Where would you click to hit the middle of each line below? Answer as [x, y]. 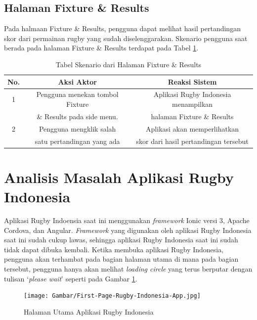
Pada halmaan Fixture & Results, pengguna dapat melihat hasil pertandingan [122, 28]
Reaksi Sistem [192, 81]
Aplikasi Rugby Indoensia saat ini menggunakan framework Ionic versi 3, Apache [127, 220]
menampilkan [193, 104]
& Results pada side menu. [77, 116]
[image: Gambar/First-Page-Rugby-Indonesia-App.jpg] [112, 296]
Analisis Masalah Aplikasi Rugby [119, 177]
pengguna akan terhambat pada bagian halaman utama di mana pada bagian [121, 259]
